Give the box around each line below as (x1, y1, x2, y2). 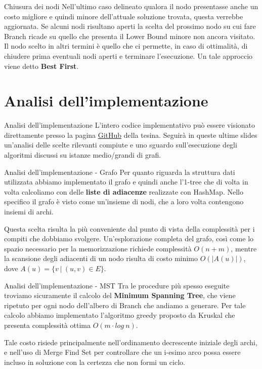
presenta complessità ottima (4, 319, 91, 330)
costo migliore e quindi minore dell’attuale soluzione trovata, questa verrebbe (4, 11, 243, 21)
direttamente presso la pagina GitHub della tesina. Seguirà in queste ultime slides (4, 129, 257, 140)
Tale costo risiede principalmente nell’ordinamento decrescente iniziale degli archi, (4, 337, 257, 347)
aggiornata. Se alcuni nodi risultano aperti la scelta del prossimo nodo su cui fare (4, 21, 256, 31)
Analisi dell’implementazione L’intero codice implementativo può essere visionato (4, 120, 255, 130)
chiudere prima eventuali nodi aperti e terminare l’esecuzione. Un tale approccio (4, 50, 253, 61)
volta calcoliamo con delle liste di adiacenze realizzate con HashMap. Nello (4, 186, 243, 197)
